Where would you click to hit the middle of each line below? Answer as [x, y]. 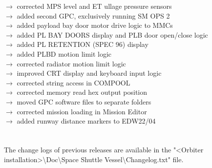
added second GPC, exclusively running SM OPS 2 [93, 15]
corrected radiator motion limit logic [71, 63]
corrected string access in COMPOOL [74, 82]
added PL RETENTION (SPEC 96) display [83, 44]
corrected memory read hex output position [82, 92]
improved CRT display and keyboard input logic [89, 73]
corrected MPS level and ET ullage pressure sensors [94, 6]
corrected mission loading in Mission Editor [82, 111]
